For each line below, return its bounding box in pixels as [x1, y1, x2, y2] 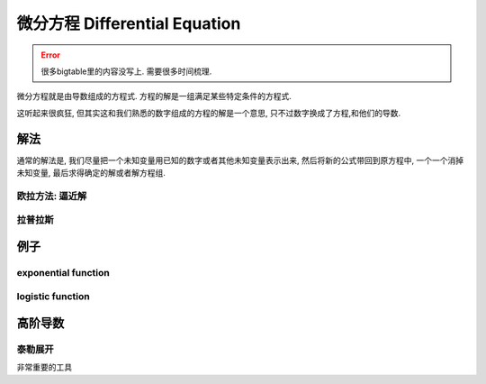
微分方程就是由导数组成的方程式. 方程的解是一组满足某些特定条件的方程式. [16, 91, 292, 102]
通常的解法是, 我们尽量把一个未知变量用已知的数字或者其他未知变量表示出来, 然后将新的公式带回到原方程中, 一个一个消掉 [16, 154, 463, 166]
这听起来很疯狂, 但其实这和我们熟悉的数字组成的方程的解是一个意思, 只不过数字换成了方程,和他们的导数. [16, 107, 401, 118]
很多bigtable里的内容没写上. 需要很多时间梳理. [40, 66, 212, 77]
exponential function [16, 266, 110, 279]
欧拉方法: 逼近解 [16, 189, 87, 202]
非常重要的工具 [16, 361, 72, 373]
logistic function [16, 290, 90, 303]
